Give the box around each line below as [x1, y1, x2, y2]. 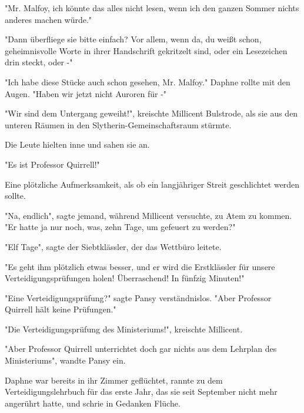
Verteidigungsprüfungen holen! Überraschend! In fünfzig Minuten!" [5, 272, 245, 284]
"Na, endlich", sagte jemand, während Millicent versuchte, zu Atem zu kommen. [5, 209, 292, 221]
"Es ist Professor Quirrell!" [5, 158, 100, 170]
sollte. [5, 189, 26, 202]
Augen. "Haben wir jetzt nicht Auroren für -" [5, 87, 167, 99]
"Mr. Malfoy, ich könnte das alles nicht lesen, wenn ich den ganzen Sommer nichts [5, 2, 299, 14]
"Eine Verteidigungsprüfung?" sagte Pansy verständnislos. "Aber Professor [5, 291, 272, 304]
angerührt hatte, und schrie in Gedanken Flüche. [5, 397, 181, 409]
